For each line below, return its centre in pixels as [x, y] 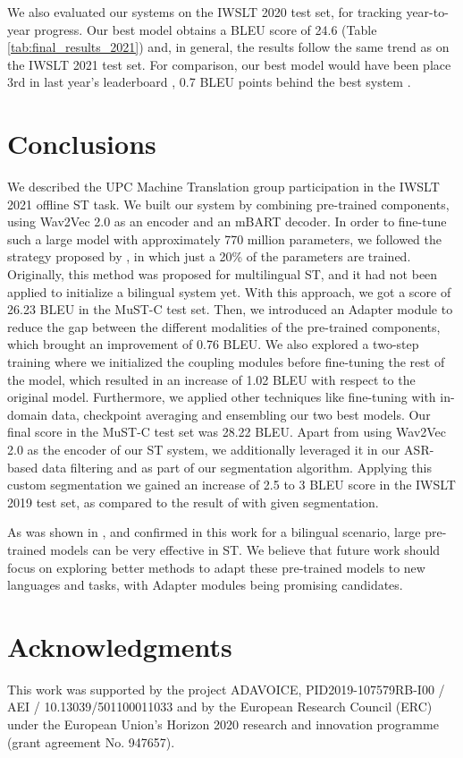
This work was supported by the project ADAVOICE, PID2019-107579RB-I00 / [226, 689]
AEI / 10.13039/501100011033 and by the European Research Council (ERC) [220, 707]
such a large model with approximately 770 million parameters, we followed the [225, 238]
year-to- [427, 12]
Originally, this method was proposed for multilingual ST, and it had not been [223, 274]
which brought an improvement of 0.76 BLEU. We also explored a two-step [213, 344]
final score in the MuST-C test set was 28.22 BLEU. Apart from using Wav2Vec [227, 432]
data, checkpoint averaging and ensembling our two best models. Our [241, 414]
